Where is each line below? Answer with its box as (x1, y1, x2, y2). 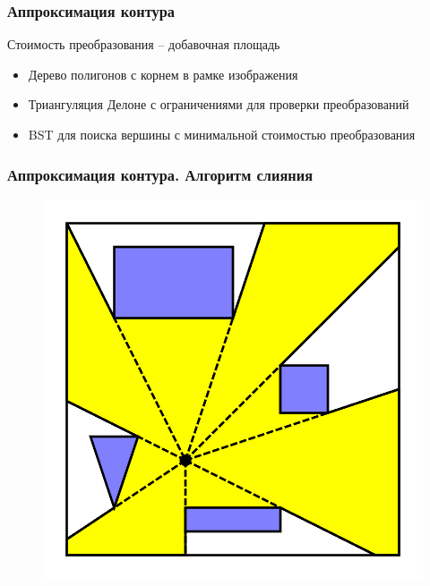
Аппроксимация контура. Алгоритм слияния (7, 163, 313, 185)
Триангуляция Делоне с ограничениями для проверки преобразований (28, 95, 409, 114)
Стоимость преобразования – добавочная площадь (7, 35, 280, 54)
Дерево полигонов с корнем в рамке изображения (28, 64, 298, 83)
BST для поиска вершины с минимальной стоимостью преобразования (28, 125, 416, 143)
